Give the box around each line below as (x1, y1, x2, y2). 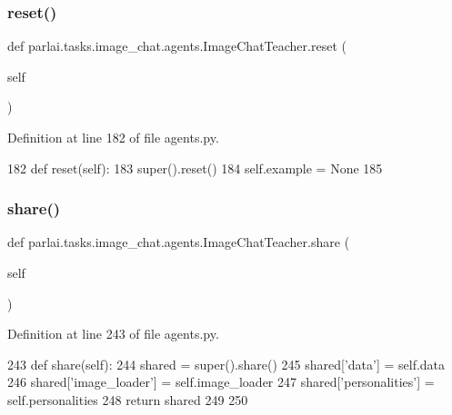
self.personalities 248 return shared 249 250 (7, 390, 248, 409)
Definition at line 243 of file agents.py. (7, 324, 219, 343)
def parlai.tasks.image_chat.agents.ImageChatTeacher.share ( (7, 232, 350, 252)
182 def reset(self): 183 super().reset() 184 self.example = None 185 (7, 158, 383, 177)
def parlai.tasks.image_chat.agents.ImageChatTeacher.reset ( (7, 36, 347, 55)
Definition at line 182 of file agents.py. (7, 128, 219, 146)
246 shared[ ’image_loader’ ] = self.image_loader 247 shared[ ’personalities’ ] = (7, 372, 435, 391)
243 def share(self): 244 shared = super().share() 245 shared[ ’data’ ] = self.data (7, 354, 446, 373)
